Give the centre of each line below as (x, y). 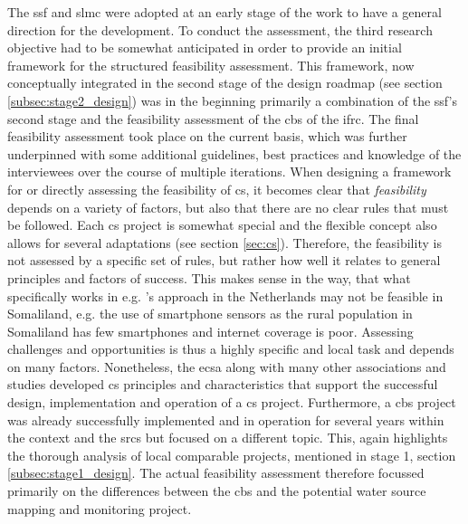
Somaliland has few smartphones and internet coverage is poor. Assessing (210, 331)
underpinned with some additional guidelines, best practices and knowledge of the (234, 153)
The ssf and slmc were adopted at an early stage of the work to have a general (224, 12)
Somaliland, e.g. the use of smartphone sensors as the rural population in (210, 314)
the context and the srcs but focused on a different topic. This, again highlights (228, 438)
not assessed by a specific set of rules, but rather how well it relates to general (224, 260)
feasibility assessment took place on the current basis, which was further (207, 136)
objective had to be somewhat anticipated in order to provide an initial (205, 48)
